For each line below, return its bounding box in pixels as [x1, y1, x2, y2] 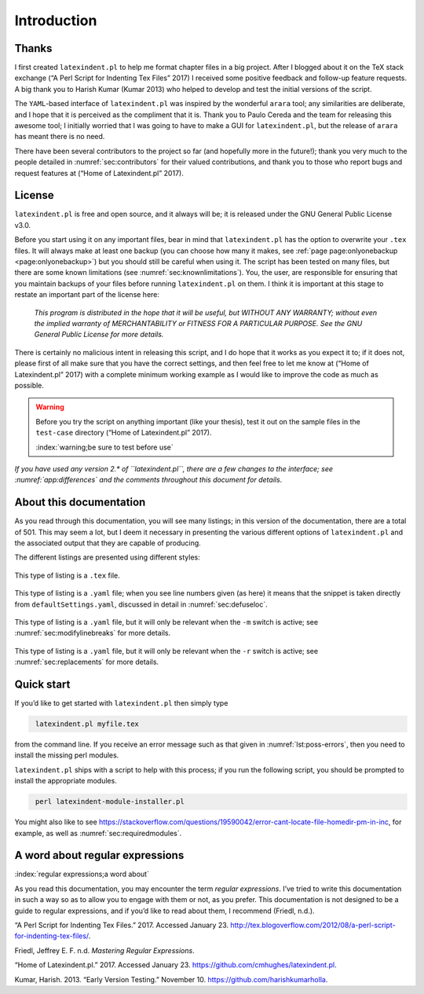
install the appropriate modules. [14, 776, 117, 786]
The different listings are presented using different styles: [14, 552, 200, 562]
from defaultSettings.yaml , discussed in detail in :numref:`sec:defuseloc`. [14, 600, 269, 609]
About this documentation [14, 496, 146, 509]
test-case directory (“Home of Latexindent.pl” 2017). [35, 428, 212, 438]
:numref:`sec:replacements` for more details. [14, 657, 159, 667]
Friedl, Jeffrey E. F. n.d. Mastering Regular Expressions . [14, 945, 196, 955]
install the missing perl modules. [14, 750, 119, 760]
